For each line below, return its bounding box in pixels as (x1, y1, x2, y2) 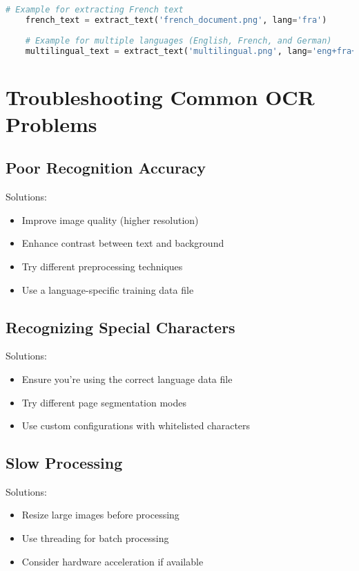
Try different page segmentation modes (21, 395, 187, 409)
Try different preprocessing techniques (21, 259, 183, 273)
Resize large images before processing (21, 507, 179, 522)
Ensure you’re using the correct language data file (21, 371, 233, 386)
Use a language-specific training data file (21, 282, 194, 297)
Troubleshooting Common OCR (6, 82, 315, 111)
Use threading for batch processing (21, 531, 169, 545)
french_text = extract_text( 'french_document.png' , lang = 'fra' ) (25, 15, 327, 25)
